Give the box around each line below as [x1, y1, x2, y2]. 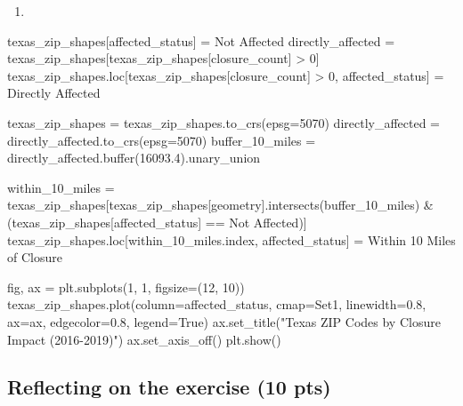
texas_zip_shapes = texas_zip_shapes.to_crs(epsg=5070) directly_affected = [7, 113, 441, 131]
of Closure [7, 248, 62, 267]
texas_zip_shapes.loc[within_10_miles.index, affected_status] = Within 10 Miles [7, 230, 456, 249]
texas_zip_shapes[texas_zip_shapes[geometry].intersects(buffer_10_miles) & [7, 195, 434, 214]
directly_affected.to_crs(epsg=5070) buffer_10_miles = [7, 131, 316, 149]
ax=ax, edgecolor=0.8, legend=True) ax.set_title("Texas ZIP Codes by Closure [7, 312, 441, 330]
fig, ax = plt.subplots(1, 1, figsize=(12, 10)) [7, 277, 245, 296]
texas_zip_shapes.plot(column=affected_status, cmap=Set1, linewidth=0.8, [7, 295, 426, 314]
